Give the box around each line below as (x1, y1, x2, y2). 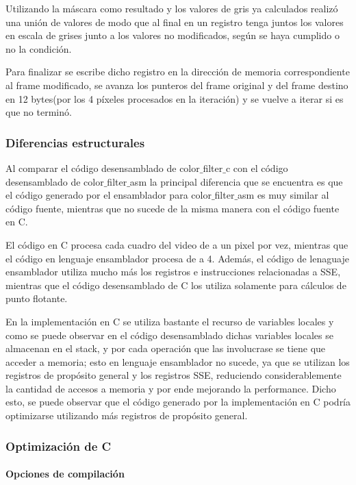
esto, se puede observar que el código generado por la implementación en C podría (5, 395, 351, 409)
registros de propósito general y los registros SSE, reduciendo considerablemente (5, 368, 342, 382)
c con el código (225, 160, 288, 175)
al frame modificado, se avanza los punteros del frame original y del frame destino (5, 77, 348, 92)
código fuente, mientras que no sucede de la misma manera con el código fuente (5, 201, 340, 215)
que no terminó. (5, 105, 72, 119)
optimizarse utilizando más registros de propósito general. (5, 408, 248, 423)
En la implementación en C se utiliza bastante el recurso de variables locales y (5, 314, 334, 328)
